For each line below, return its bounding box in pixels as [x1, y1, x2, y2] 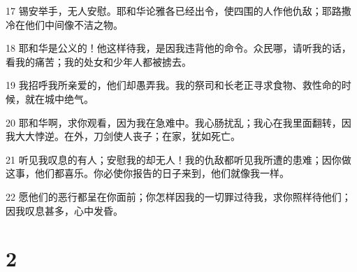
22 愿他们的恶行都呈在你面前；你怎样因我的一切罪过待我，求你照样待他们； [6, 189, 351, 203]
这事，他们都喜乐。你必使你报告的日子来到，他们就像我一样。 [6, 166, 289, 180]
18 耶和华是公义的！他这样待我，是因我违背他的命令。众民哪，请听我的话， [6, 41, 351, 55]
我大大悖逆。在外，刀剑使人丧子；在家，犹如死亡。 [6, 129, 240, 143]
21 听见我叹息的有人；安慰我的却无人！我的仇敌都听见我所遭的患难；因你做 [6, 152, 351, 166]
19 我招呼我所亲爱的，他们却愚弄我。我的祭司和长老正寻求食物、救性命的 [6, 78, 342, 92]
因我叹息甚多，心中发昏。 [6, 203, 123, 217]
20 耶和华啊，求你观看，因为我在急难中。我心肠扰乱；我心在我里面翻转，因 [6, 115, 351, 129]
